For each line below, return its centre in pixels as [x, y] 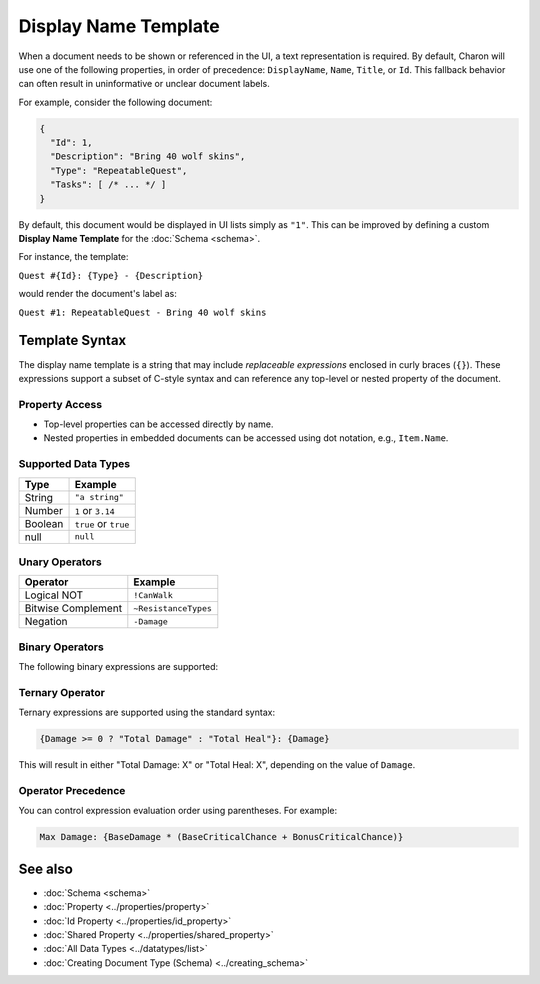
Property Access [60, 404]
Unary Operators [60, 562]
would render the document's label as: [97, 294]
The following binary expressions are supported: [118, 667]
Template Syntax [72, 340]
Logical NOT [54, 595]
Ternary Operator [61, 692]
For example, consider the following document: [115, 102]
